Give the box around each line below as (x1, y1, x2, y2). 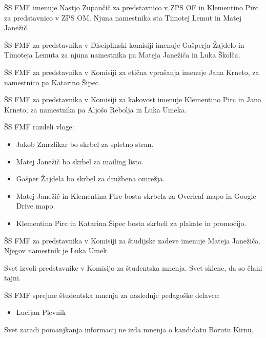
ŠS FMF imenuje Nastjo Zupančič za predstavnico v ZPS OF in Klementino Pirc (4, 2, 258, 12)
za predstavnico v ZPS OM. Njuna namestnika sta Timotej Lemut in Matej (4, 12, 242, 23)
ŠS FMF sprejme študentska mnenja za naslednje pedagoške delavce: (4, 289, 220, 300)
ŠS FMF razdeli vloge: (4, 121, 74, 132)
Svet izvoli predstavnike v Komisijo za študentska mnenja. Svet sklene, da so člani (4, 262, 262, 273)
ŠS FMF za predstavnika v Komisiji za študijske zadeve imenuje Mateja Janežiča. (4, 235, 261, 246)
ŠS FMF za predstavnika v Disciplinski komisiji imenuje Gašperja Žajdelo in (4, 39, 244, 50)
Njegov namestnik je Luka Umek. (4, 245, 109, 256)
